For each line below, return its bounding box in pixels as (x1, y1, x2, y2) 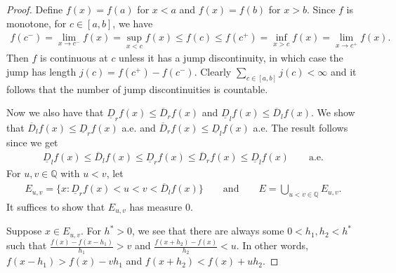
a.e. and (121, 120, 156, 134)
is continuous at (40, 50, 108, 65)
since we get (6, 134, 58, 149)
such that (6, 238, 47, 253)
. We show (311, 105, 355, 120)
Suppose (6, 223, 42, 238)
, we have (112, 15, 153, 30)
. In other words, (236, 238, 308, 253)
